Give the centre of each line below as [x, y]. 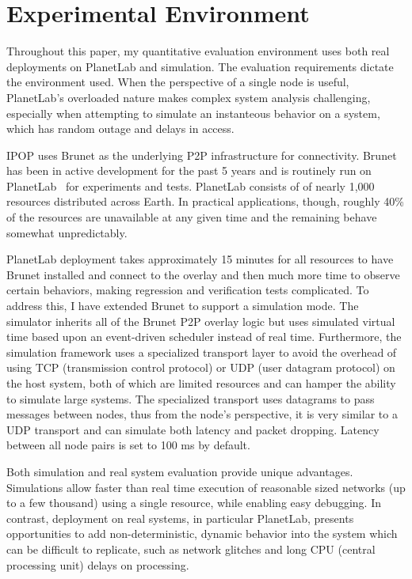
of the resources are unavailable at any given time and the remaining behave [192, 217]
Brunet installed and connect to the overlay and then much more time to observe [203, 274]
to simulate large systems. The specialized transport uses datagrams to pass [191, 398]
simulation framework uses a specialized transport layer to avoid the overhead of [202, 352]
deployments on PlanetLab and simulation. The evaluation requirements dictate [200, 66]
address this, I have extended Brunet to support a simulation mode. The [183, 306]
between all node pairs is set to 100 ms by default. [128, 445]
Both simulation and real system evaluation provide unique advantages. [180, 471]
